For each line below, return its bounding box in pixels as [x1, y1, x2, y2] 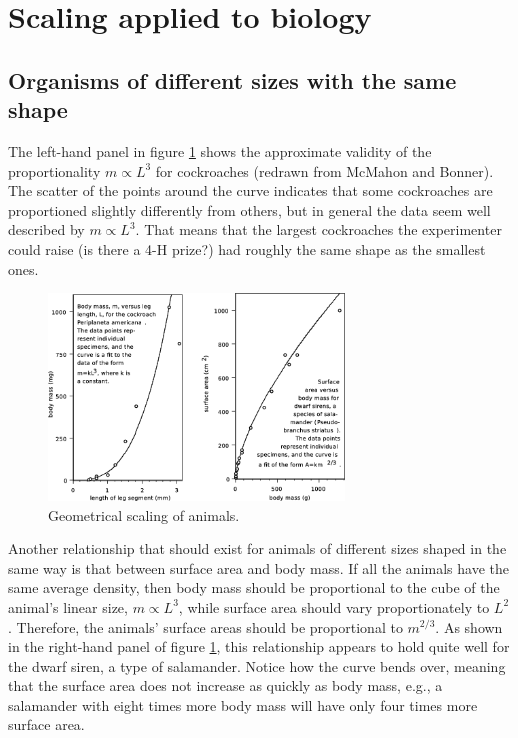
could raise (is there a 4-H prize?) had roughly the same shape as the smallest [8, 238, 486, 259]
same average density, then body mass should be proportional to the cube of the [8, 577, 500, 598]
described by [8, 219, 85, 240]
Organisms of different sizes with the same [8, 64, 457, 95]
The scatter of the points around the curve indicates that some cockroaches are [8, 180, 493, 201]
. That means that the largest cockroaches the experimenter [135, 219, 502, 240]
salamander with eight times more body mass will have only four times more [8, 694, 478, 715]
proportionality [8, 160, 101, 181]
